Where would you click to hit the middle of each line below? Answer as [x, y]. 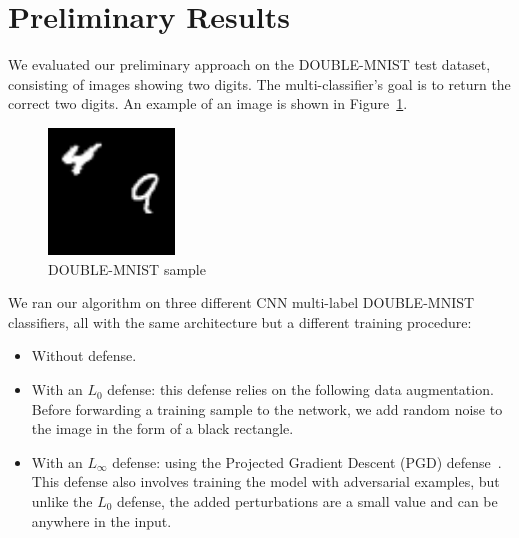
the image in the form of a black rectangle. [162, 428]
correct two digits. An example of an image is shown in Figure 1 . [208, 103]
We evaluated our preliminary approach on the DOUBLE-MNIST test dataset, [249, 64]
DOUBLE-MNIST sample [127, 268]
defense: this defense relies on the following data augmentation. [300, 389]
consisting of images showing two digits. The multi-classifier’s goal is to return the [259, 83]
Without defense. [84, 355]
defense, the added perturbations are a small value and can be [307, 501]
